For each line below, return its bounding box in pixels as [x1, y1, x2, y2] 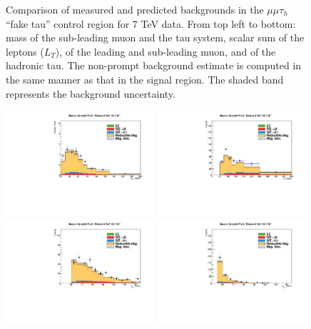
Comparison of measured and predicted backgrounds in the [6, 2, 264, 16]
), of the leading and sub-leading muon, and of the [55, 44, 276, 59]
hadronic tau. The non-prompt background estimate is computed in [6, 58, 302, 73]
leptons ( [6, 44, 44, 59]
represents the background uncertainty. [6, 86, 175, 101]
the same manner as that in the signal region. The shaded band [6, 71, 284, 86]
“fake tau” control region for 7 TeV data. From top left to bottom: [6, 16, 296, 31]
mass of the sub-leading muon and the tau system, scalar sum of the [6, 30, 305, 45]
